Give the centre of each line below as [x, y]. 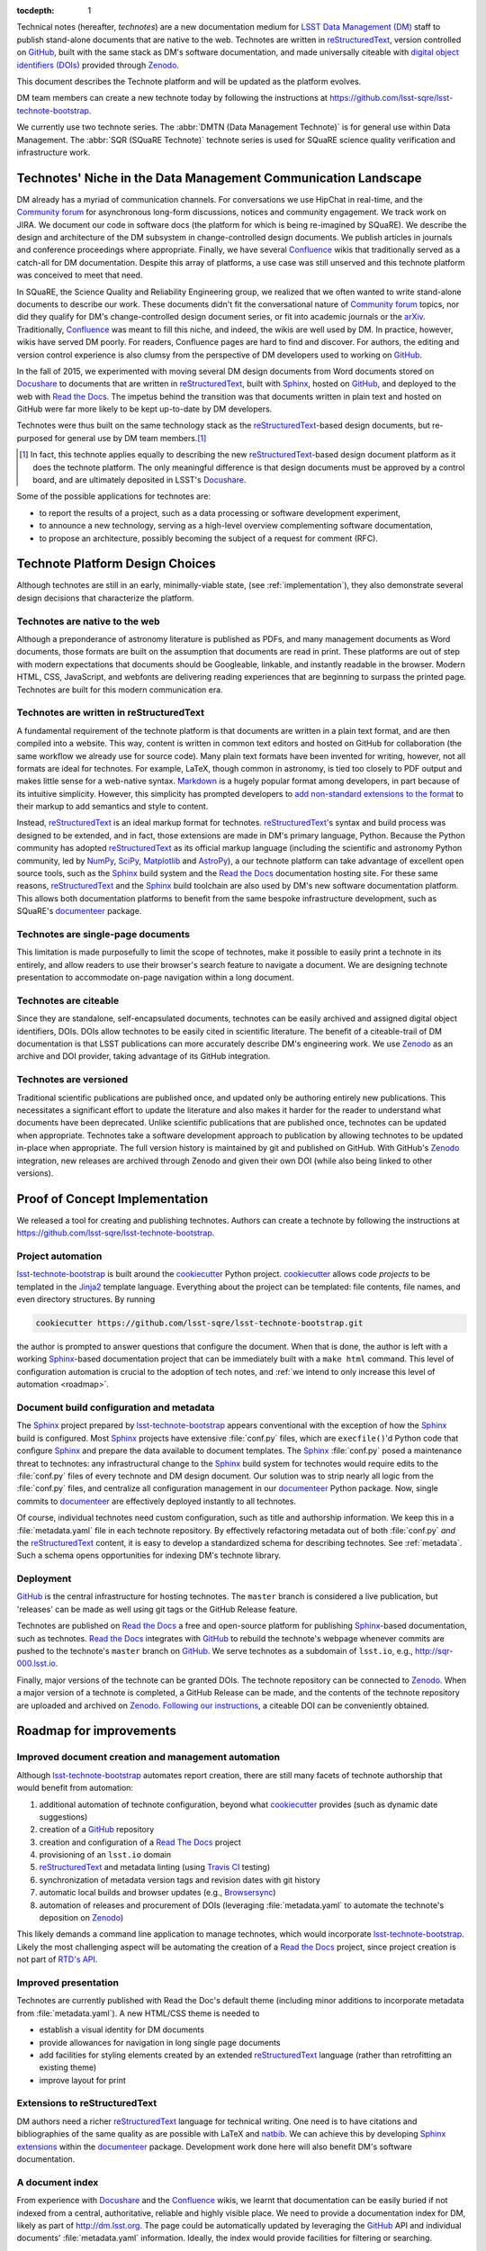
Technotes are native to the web [88, 621]
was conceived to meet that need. [80, 276]
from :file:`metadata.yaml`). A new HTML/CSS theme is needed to [138, 2013]
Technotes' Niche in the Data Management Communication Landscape [219, 178]
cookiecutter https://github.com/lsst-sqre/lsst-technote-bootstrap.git [199, 1323]
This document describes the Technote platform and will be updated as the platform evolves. [189, 81]
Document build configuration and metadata [116, 1407]
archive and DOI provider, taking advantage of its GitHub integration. [144, 1056]
